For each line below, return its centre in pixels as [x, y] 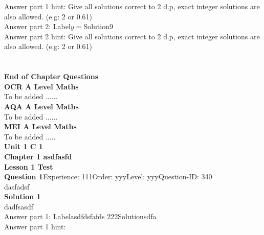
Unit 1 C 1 [24, 146]
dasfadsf [17, 186]
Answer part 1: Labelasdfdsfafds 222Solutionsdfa [80, 216]
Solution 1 [23, 196]
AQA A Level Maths [41, 106]
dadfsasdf [19, 206]
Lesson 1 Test [29, 166]
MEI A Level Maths [40, 126]
